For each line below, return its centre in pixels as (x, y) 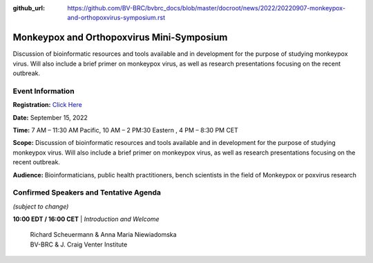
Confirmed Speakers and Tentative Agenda (87, 193)
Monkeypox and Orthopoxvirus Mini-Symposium (120, 38)
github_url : (29, 8)
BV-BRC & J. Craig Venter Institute (79, 244)
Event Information (44, 91)
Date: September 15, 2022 (50, 117)
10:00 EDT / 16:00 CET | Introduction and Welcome (86, 219)
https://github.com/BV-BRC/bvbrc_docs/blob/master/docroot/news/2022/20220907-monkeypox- (206, 8)
